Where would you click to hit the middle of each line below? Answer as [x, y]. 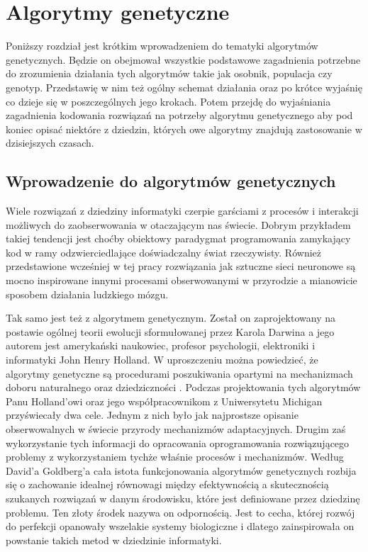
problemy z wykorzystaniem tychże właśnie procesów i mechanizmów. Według [175, 457]
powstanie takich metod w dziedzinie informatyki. [114, 540]
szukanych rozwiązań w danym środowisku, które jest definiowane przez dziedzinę [183, 498]
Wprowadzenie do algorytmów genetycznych [171, 181]
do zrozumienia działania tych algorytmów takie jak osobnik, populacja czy [169, 73]
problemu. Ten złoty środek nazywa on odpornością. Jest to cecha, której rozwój [180, 512]
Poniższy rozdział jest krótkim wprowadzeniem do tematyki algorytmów [162, 46]
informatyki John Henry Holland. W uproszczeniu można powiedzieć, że [162, 360]
